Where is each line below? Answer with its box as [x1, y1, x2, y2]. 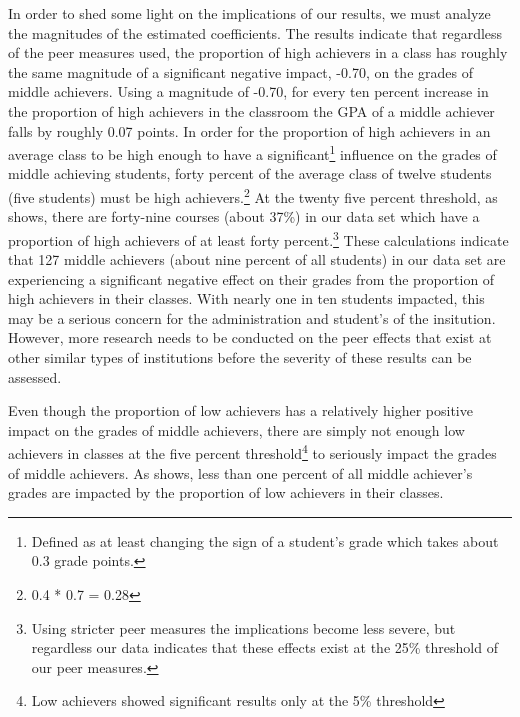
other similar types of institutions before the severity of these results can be [8, 347, 472, 368]
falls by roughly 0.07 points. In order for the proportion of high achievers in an [8, 120, 491, 141]
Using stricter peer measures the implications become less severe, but [31, 617, 456, 638]
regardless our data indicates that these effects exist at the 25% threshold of [31, 637, 498, 658]
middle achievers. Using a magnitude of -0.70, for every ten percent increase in [8, 81, 489, 102]
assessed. [8, 366, 62, 387]
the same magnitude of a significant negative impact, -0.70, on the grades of [8, 61, 473, 82]
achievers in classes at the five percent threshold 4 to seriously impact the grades [8, 440, 497, 464]
